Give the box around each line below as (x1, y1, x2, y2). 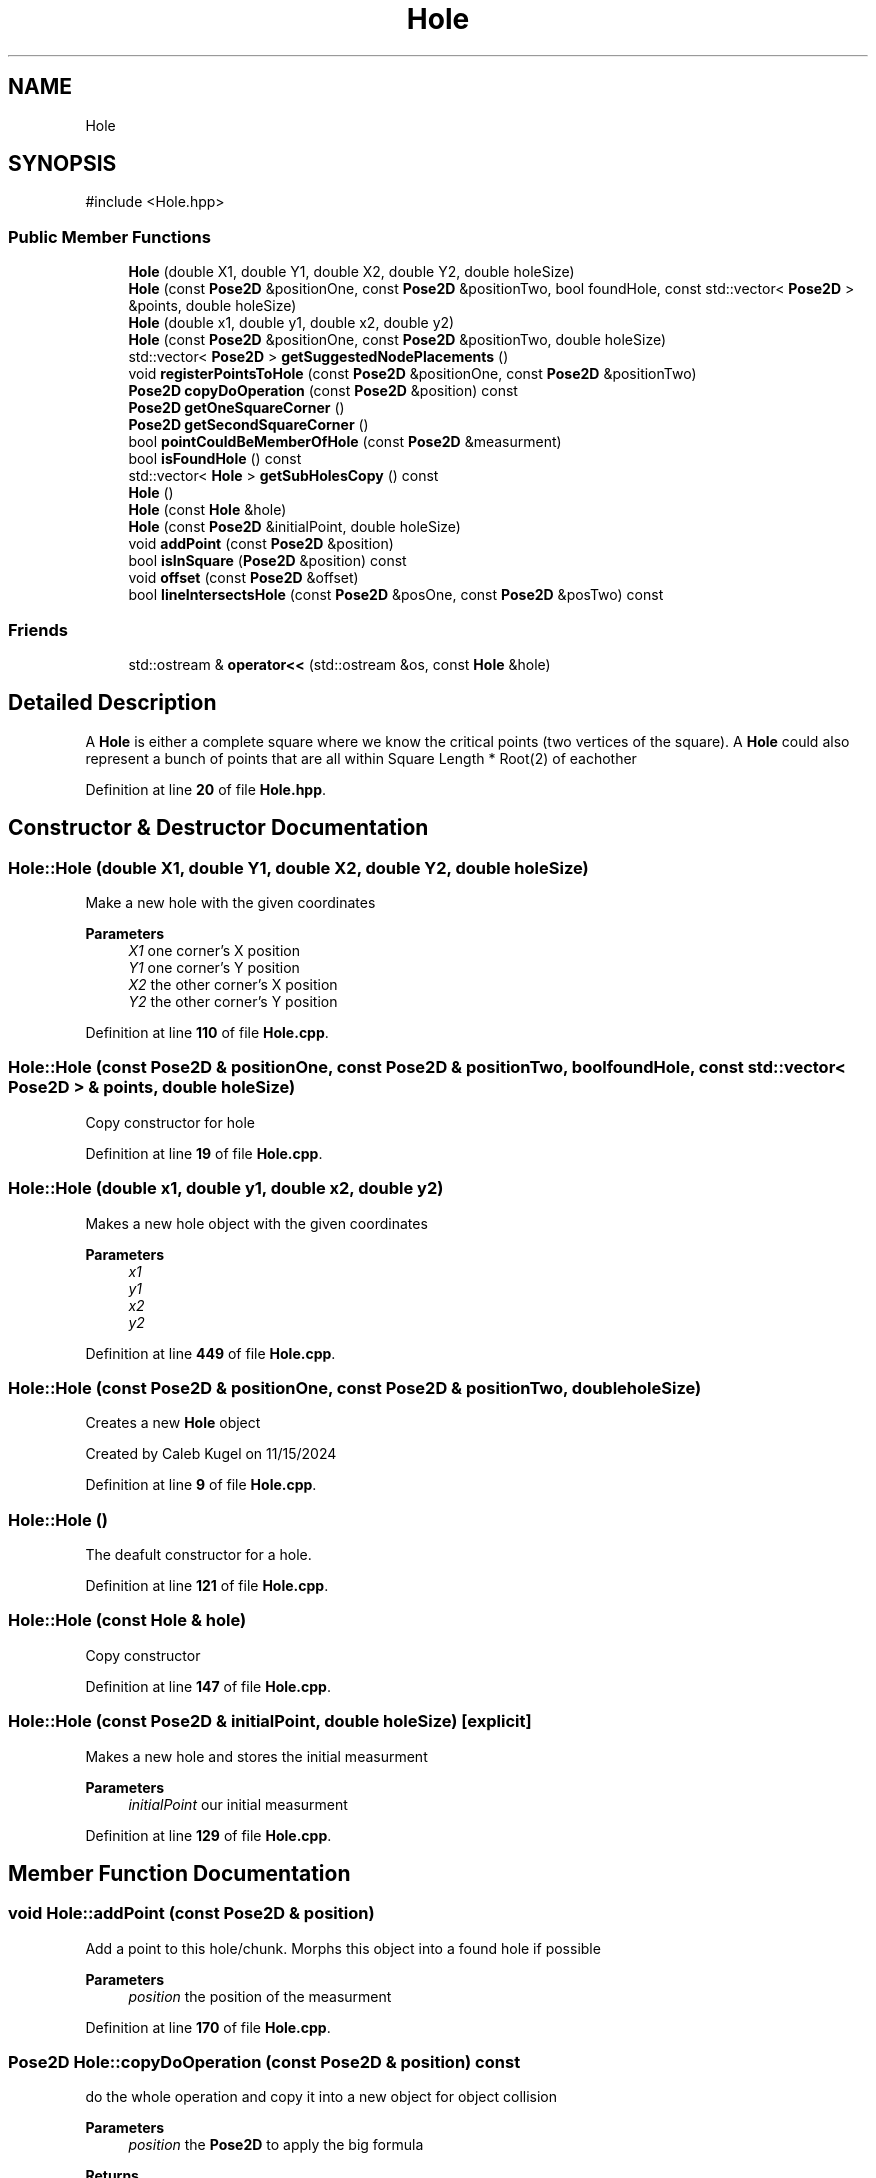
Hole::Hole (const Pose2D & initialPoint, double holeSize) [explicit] (8, 1711, 532, 1732)
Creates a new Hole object (85, 1414, 261, 1432)
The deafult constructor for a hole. (85, 1546, 312, 1563)
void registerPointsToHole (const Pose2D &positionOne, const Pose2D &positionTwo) (128, 365, 697, 383)
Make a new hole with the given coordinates (85, 894, 376, 911)
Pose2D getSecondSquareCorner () (128, 416, 369, 434)
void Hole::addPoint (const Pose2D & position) (8, 1903, 375, 1924)
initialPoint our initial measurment (128, 1795, 348, 1813)
